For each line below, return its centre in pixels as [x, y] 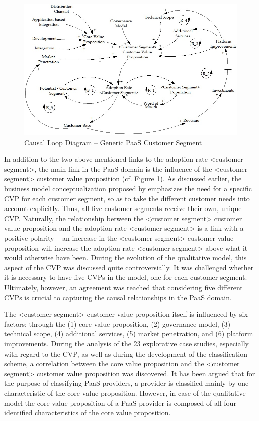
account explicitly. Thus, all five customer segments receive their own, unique [123, 208]
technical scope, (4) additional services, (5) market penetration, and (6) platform [129, 334]
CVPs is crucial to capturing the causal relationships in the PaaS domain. [118, 297]
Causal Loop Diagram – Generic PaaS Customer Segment [113, 142]
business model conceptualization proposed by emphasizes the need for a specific [128, 189]
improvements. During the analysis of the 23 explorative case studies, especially [126, 343]
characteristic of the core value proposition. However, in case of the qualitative [125, 393]
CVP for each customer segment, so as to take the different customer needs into [127, 198]
